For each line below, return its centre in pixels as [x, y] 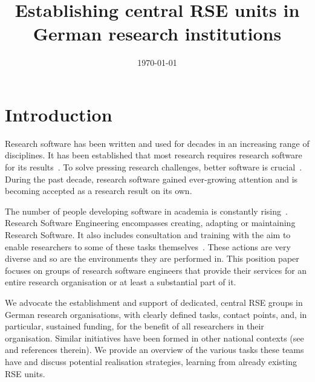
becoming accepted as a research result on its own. [99, 191]
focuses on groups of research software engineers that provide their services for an [156, 270]
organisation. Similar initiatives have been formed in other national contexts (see [154, 338]
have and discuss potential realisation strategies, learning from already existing [151, 361]
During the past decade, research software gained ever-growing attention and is [151, 179]
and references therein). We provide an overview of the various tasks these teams [154, 350]
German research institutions [157, 34]
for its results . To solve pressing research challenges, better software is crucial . [154, 167]
